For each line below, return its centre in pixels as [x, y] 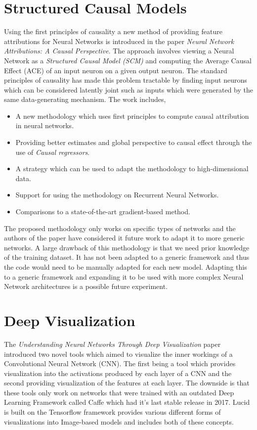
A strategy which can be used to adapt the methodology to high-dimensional [132, 168]
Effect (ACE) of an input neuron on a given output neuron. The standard [116, 70]
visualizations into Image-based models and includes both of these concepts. [119, 421]
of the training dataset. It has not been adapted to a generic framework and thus [127, 257]
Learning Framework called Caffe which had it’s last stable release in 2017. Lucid [127, 402]
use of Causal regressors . [53, 152]
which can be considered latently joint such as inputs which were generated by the [129, 89]
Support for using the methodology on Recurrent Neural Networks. [117, 195]
